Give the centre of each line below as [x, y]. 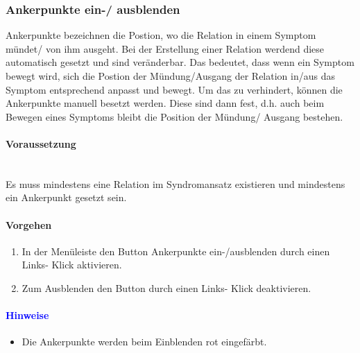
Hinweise [27, 315]
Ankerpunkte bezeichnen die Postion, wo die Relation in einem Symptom [161, 35]
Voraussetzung [41, 143]
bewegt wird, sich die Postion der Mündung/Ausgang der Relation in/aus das [170, 76]
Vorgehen [29, 224]
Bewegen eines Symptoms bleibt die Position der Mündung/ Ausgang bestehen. [174, 116]
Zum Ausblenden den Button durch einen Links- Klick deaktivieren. [166, 287]
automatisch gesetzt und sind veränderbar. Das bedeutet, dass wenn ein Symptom [180, 62]
